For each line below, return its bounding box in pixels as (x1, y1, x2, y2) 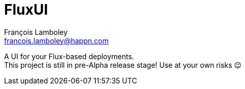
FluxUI (4, 1, 48, 18)
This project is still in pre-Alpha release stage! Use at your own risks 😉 (4, 60, 242, 69)
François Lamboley (4, 27, 68, 36)
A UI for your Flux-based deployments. (4, 52, 134, 61)
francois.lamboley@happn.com (4, 36, 109, 45)
